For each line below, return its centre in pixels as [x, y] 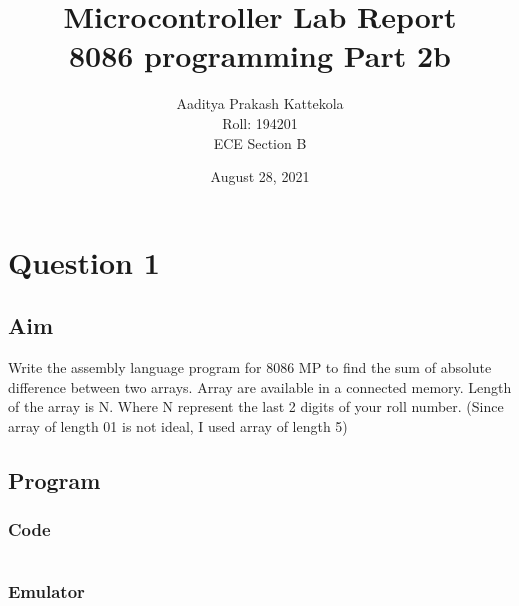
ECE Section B [260, 142]
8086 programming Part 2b [260, 55]
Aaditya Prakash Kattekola [260, 103]
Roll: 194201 [260, 122]
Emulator [46, 591]
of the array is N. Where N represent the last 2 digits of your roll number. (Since [256, 406]
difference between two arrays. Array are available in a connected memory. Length [260, 386]
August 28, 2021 [260, 176]
